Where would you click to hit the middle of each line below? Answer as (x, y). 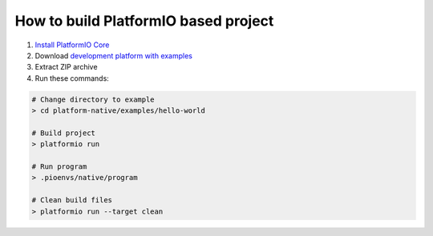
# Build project (64, 133)
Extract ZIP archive (66, 67)
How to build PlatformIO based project (144, 21)
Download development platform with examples (113, 55)
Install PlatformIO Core (72, 45)
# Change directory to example (93, 99)
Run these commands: (72, 78)
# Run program (59, 167)
